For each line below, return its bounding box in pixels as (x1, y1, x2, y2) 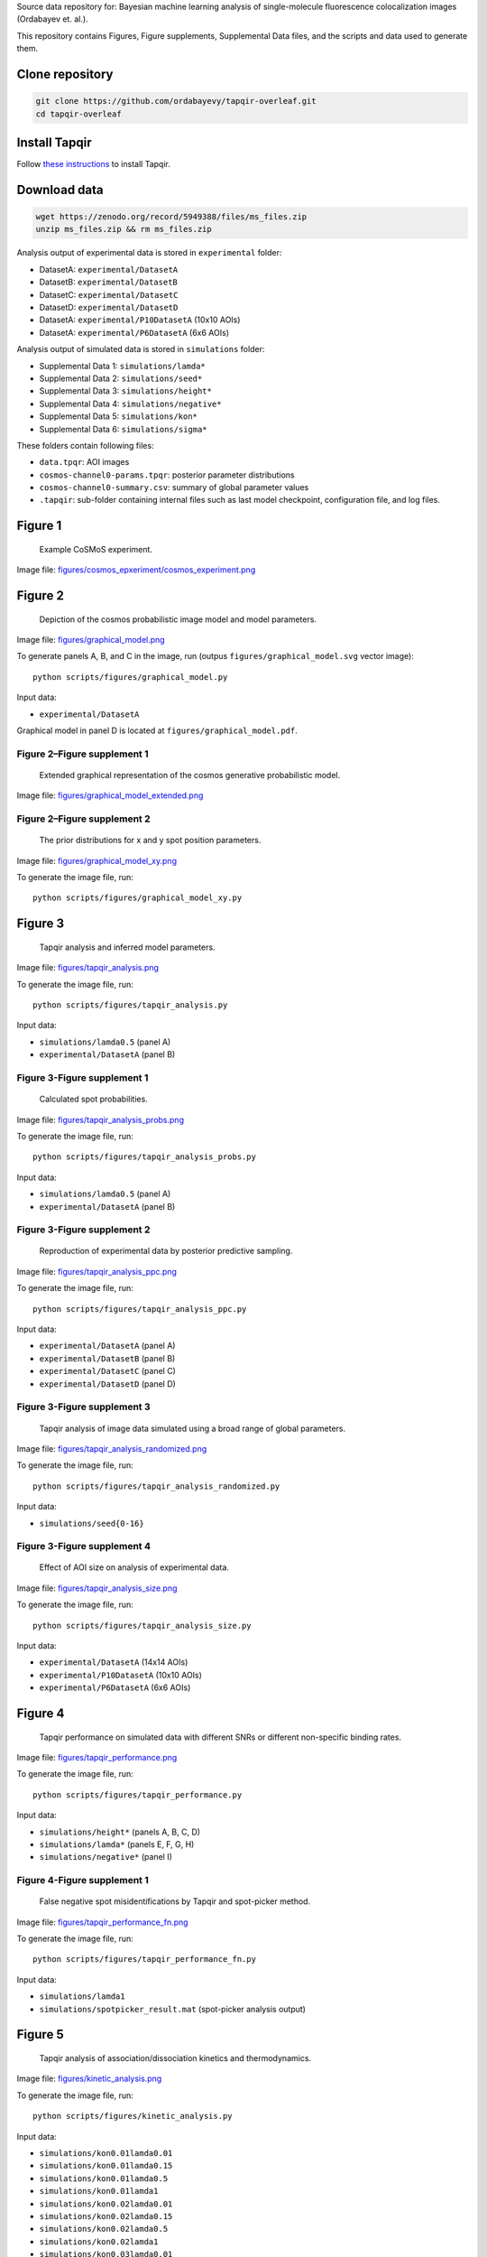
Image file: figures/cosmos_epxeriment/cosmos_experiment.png (16, 564, 256, 575)
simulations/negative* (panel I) (39, 1852, 173, 1862)
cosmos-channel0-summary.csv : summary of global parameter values (39, 482, 309, 493)
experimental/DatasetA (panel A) (39, 1341, 176, 1351)
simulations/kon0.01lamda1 (39, 2186, 159, 2197)
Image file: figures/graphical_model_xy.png (16, 855, 178, 866)
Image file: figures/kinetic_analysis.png (16, 2073, 162, 2085)
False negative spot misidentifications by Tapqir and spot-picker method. (39, 1896, 311, 1907)
